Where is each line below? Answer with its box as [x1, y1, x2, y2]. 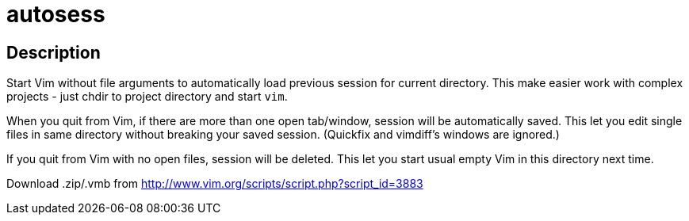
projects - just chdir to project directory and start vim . [6, 90, 288, 104]
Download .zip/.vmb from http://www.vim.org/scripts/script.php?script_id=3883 [6, 177, 423, 191]
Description [6, 42, 101, 63]
